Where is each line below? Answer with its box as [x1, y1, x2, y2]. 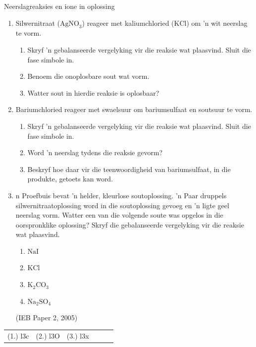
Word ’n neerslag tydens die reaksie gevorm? [27, 147, 163, 158]
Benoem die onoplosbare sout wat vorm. [27, 71, 150, 81]
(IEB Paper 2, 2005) [15, 312, 78, 323]
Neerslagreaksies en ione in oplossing [4, 1, 115, 11]
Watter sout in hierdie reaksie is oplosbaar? [27, 87, 159, 98]
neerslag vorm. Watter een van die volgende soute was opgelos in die [15, 210, 223, 220]
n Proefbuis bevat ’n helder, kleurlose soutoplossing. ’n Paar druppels [15, 190, 227, 200]
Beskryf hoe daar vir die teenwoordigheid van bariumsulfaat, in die [27, 164, 231, 174]
